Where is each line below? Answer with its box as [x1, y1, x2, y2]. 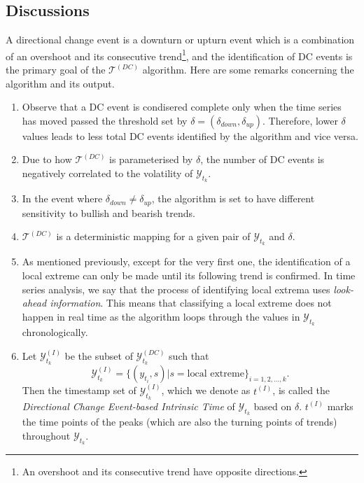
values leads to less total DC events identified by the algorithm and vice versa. [22, 128, 358, 143]
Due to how [22, 152, 72, 167]
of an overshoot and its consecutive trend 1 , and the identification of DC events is [6, 46, 353, 63]
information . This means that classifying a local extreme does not [50, 295, 332, 310]
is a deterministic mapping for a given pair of [56, 229, 251, 244]
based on [253, 398, 292, 413]
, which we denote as [161, 383, 251, 398]
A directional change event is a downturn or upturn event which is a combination [6, 32, 355, 47]
